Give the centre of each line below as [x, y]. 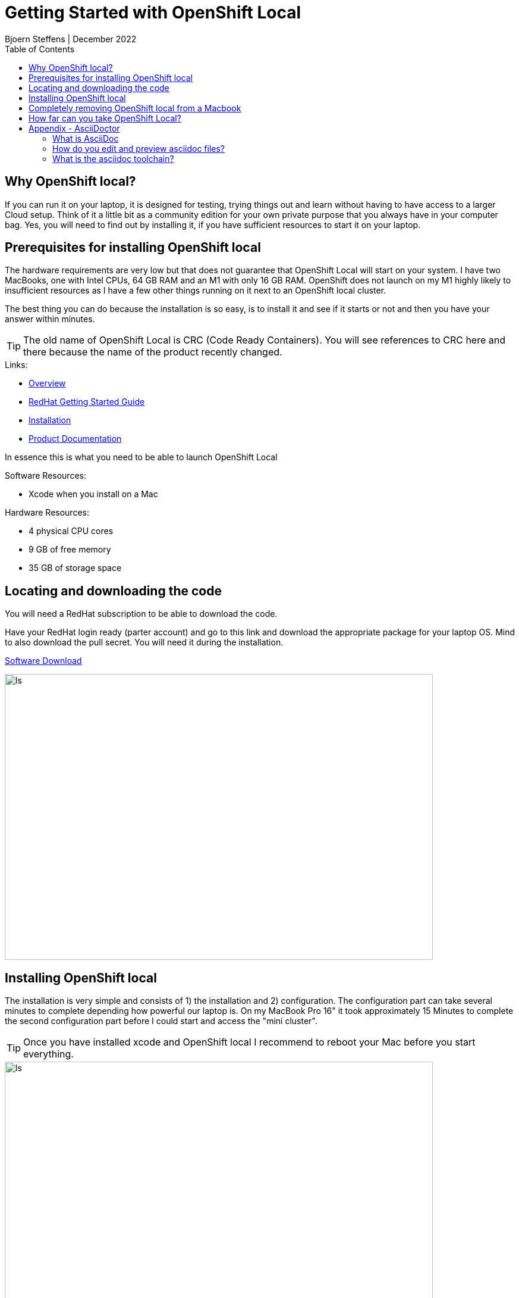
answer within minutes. [50, 319]
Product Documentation [75, 439]
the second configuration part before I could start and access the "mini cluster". [161, 1021]
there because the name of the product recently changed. [153, 352]
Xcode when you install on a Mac [93, 494]
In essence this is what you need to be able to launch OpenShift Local [141, 457]
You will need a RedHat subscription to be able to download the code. [141, 614]
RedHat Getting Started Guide [87, 402]
